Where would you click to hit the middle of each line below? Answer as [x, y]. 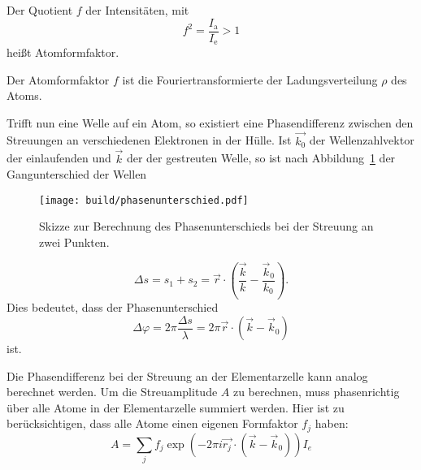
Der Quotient [40, 10]
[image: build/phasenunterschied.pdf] [144, 200]
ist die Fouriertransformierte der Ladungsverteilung [250, 79]
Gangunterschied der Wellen [77, 174]
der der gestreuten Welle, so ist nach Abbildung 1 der [261, 158]
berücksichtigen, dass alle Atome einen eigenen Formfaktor [152, 423]
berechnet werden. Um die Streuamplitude [112, 392]
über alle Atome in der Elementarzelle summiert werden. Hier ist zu [176, 407]
